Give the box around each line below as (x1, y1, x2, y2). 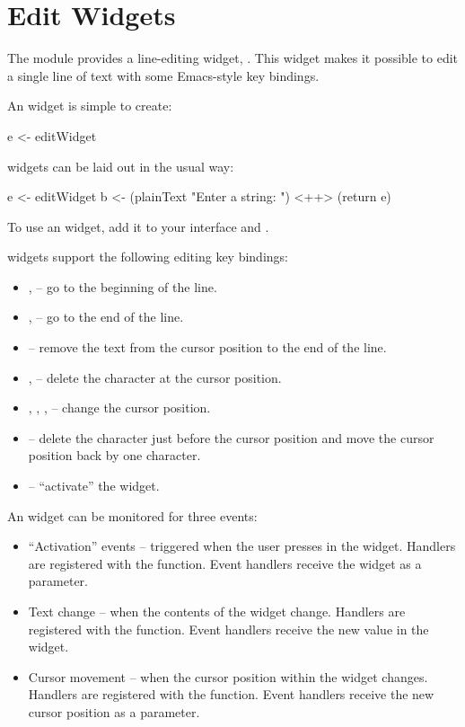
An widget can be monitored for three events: (7, 506, 258, 525)
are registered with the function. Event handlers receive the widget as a (28, 554, 422, 572)
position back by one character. (28, 446, 201, 465)
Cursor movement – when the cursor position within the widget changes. (28, 667, 428, 686)
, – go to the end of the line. (28, 307, 184, 326)
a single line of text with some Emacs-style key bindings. (7, 66, 320, 84)
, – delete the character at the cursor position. (28, 368, 282, 386)
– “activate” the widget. (28, 476, 160, 495)
